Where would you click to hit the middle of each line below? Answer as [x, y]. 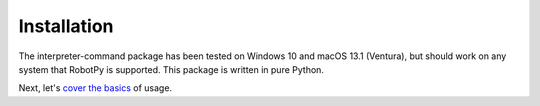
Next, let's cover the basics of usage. [95, 88]
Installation [66, 26]
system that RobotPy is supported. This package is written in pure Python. [171, 69]
